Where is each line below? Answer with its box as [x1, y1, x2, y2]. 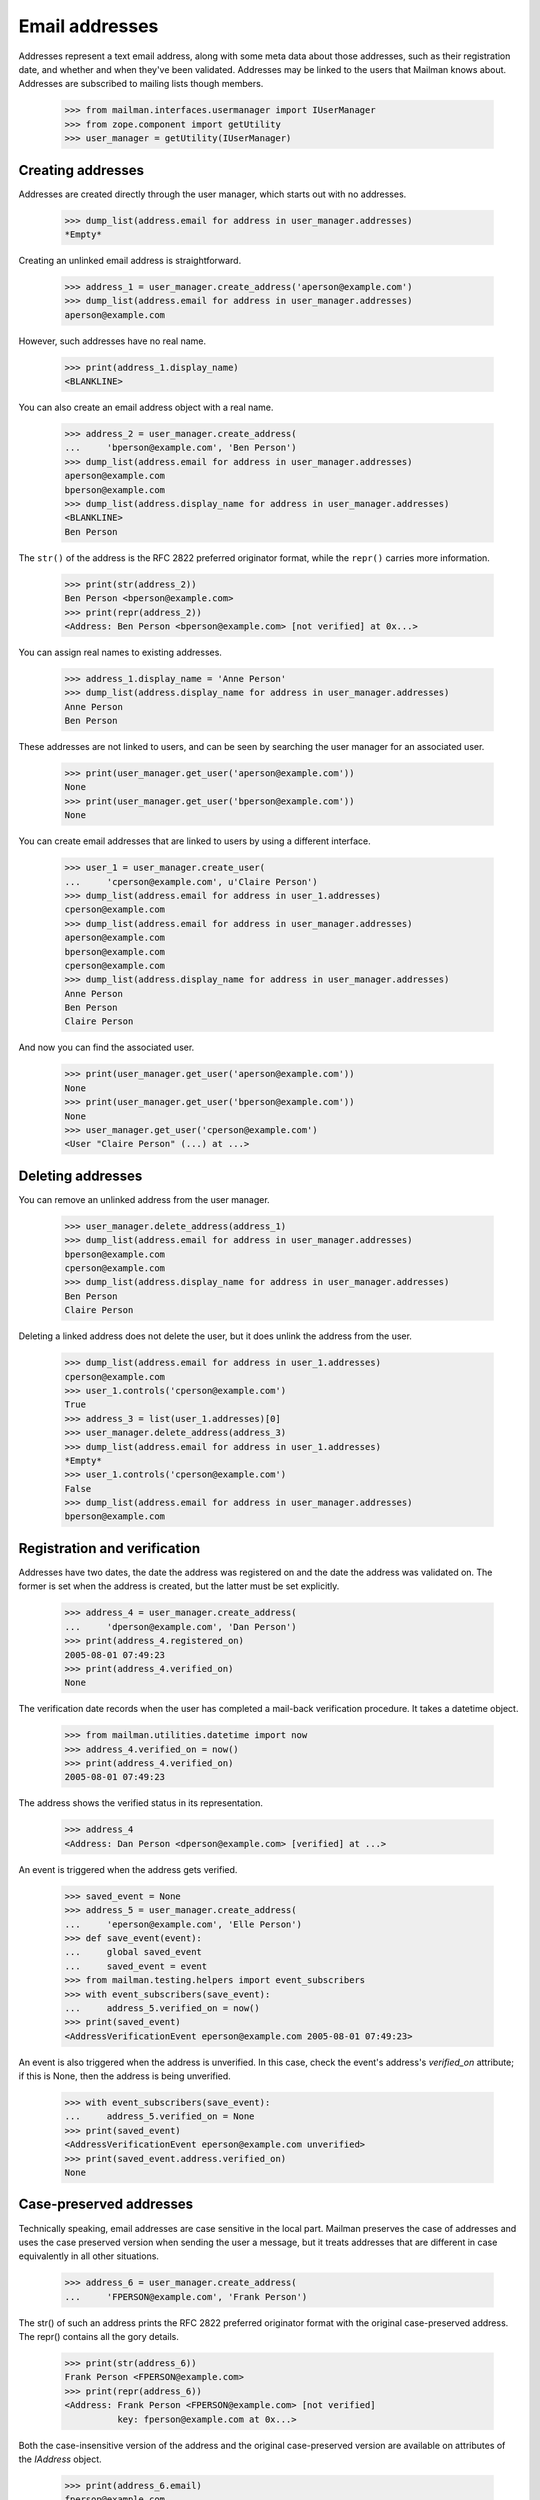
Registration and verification [18, 1540, 201, 1557]
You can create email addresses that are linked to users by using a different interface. [18, 835, 372, 847]
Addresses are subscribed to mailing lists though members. [18, 78, 264, 90]
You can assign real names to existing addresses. [18, 646, 222, 658]
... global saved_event [64, 1946, 202, 1958]
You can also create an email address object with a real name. [18, 401, 274, 414]
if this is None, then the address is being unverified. [18, 2070, 232, 2082]
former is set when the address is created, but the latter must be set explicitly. [18, 1580, 340, 1592]
